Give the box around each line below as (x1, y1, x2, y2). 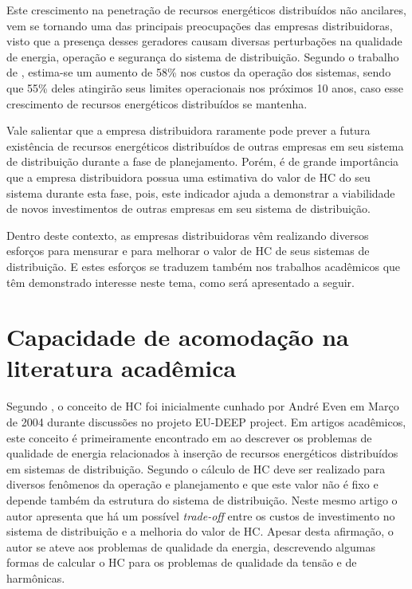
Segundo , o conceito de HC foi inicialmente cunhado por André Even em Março (6, 398, 399, 414)
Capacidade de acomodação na (6, 320, 349, 353)
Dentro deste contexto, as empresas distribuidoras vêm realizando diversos (6, 226, 369, 243)
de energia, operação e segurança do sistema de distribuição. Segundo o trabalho (6, 48, 399, 65)
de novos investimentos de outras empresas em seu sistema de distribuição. (6, 200, 371, 217)
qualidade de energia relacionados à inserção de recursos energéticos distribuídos (6, 445, 398, 461)
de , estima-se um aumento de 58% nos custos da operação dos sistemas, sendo (6, 64, 391, 80)
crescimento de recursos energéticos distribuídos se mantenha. (6, 95, 308, 112)
